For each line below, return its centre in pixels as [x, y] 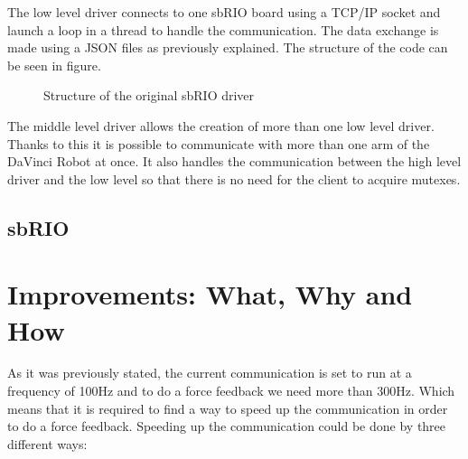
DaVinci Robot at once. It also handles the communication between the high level [234, 161]
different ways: [47, 443]
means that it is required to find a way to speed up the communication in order [228, 408]
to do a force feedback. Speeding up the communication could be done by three [227, 426]
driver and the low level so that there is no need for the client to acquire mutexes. [234, 178]
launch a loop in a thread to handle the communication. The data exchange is [223, 29]
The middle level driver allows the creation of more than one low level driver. [221, 125]
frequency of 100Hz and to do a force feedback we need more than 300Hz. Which [231, 391]
